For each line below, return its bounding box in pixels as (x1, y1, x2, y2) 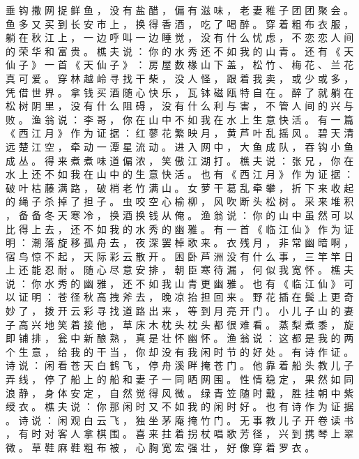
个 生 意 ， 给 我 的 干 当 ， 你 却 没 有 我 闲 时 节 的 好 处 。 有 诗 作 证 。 (6, 344, 354, 359)
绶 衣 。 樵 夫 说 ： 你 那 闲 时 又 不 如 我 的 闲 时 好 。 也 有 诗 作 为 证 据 (6, 399, 354, 414)
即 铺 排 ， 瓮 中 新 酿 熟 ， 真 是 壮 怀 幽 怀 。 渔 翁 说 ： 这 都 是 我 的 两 (6, 331, 354, 345)
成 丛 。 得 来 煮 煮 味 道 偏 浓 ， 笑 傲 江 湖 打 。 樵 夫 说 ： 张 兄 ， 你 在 (6, 153, 354, 167)
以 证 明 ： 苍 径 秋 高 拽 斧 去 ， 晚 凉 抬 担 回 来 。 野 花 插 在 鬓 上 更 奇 (6, 289, 354, 304)
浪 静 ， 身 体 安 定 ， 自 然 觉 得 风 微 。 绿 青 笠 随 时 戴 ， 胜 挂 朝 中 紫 (6, 385, 354, 400)
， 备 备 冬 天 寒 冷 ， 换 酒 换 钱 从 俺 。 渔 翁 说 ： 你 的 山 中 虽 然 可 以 (6, 207, 354, 222)
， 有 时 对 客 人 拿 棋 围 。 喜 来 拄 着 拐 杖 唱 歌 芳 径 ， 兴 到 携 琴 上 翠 (6, 426, 354, 441)
